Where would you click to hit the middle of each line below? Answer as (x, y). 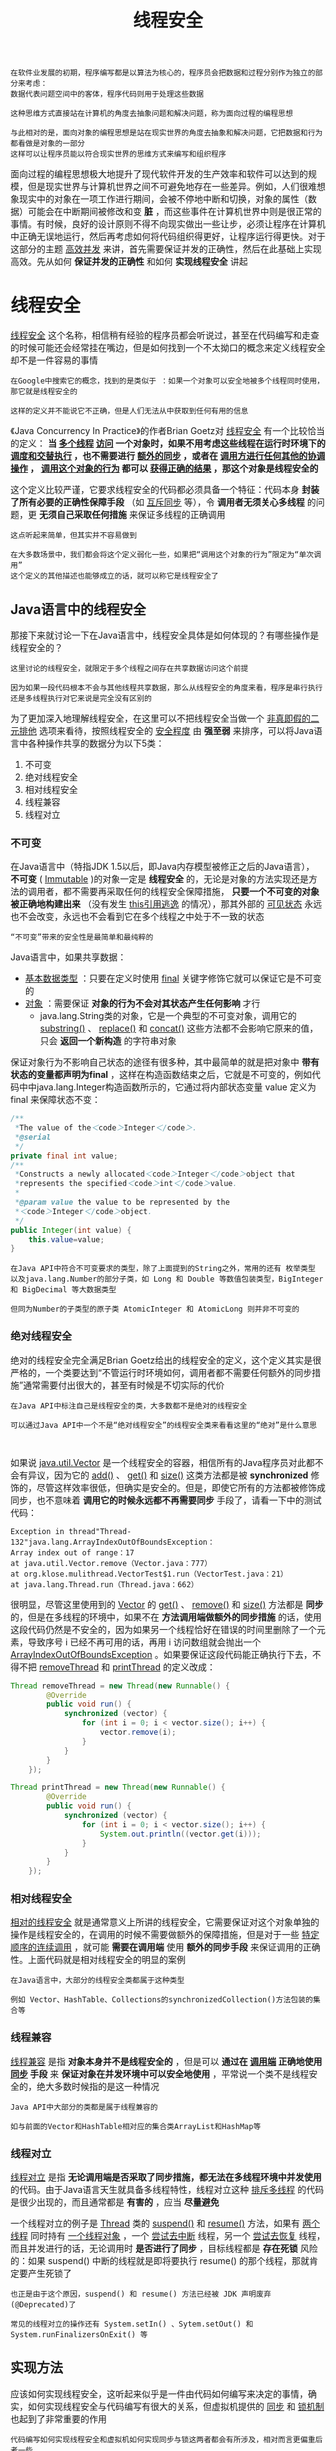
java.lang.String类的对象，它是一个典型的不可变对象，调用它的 (168, 1016)
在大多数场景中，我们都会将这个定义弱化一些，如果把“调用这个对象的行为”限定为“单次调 (166, 555)
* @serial (33, 1137)
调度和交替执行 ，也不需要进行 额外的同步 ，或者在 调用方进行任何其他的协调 (168, 456)
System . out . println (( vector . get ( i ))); (180, 1834)
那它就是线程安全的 (44, 392)
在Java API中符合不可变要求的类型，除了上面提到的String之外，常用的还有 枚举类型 (163, 1269)
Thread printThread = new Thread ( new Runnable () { (118, 1787)
